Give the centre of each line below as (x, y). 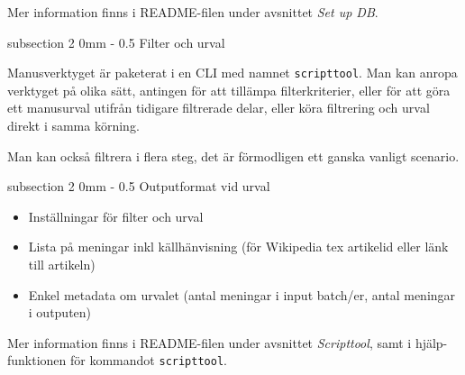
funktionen (37, 360)
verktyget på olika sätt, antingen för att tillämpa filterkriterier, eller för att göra (229, 90)
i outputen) (60, 312)
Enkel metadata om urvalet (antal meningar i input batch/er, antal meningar (242, 294)
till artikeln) (62, 264)
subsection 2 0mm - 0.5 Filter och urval (116, 42)
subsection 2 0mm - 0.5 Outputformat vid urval (139, 186)
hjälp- (431, 342)
